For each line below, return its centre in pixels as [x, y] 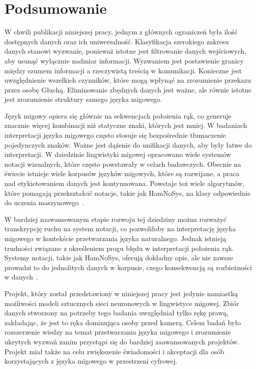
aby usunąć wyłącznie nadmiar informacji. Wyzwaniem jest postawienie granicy [124, 60]
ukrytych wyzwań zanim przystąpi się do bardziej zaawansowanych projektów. [122, 341]
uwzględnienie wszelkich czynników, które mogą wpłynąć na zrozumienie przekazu [128, 80]
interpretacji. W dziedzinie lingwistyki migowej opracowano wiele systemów [118, 154]
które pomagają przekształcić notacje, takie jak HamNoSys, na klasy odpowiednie [128, 193]
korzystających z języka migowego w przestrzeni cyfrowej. [91, 361]
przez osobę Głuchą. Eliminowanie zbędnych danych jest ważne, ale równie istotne [128, 89]
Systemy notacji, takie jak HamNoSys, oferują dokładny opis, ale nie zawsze [119, 258]
